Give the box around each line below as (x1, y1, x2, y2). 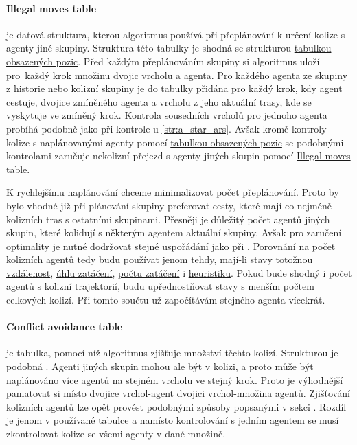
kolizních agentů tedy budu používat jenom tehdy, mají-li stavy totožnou (6, 252, 313, 266)
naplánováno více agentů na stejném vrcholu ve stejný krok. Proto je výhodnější (6, 372, 343, 387)
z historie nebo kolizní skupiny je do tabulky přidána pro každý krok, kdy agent (6, 81, 343, 95)
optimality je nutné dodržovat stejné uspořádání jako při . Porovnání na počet (6, 238, 336, 253)
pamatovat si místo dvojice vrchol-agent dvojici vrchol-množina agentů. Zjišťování (6, 386, 350, 400)
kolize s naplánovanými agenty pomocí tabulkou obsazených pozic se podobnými (6, 135, 344, 149)
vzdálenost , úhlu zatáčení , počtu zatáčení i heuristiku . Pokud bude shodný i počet (6, 265, 352, 279)
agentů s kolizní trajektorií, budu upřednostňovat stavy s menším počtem (6, 279, 314, 293)
